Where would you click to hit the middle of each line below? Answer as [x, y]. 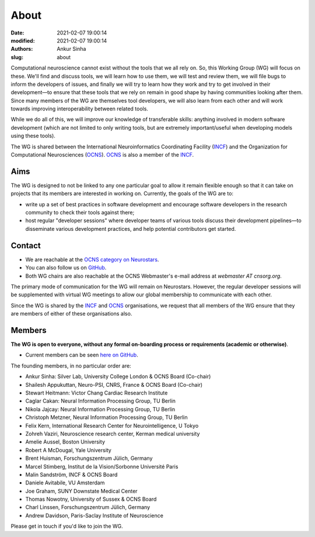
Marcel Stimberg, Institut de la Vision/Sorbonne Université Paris [102, 466]
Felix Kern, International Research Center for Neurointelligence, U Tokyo [112, 425]
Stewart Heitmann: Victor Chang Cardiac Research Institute [97, 393]
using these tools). [33, 136]
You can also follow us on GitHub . [66, 268]
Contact [26, 245]
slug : [17, 57]
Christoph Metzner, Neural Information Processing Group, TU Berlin [106, 417]
